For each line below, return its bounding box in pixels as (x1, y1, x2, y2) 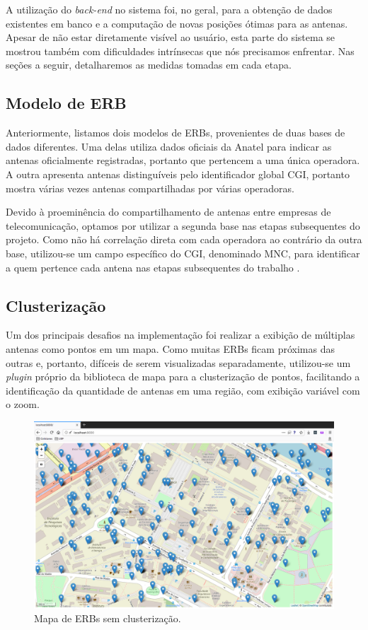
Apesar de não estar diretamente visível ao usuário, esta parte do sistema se (6, 30, 335, 45)
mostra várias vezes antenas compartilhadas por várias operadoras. (6, 180, 294, 195)
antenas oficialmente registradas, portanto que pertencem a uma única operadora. (6, 153, 360, 168)
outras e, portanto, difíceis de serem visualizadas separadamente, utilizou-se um (6, 355, 351, 370)
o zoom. (6, 397, 40, 412)
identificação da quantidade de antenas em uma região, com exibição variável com (6, 383, 360, 397)
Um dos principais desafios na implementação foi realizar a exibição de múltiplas (6, 327, 355, 342)
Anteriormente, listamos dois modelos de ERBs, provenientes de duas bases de (6, 125, 345, 140)
